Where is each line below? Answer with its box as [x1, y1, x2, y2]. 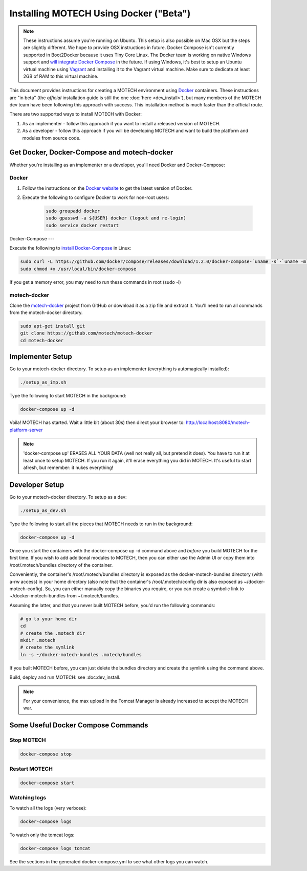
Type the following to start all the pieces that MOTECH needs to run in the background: [9, 521, 193, 527]
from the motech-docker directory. [9, 309, 83, 316]
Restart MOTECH [9, 765, 53, 772]
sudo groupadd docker [46, 208, 100, 214]
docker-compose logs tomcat [20, 845, 91, 851]
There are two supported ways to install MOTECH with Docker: [9, 111, 142, 117]
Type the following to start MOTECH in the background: [9, 393, 126, 399]
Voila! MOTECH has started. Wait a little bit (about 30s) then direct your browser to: [9, 419, 185, 426]
